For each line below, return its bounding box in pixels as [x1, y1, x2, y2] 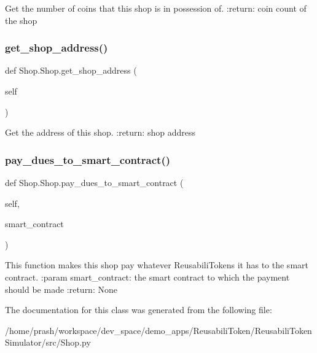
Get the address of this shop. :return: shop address [5, 126, 195, 139]
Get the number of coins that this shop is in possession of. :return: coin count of [5, 2, 307, 14]
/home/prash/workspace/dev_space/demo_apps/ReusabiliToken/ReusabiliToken [5, 324, 312, 336]
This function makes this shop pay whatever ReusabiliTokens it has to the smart [5, 258, 308, 271]
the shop [5, 14, 37, 26]
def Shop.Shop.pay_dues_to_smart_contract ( [5, 176, 184, 188]
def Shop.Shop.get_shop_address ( [5, 64, 137, 77]
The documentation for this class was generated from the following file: [5, 303, 272, 316]
